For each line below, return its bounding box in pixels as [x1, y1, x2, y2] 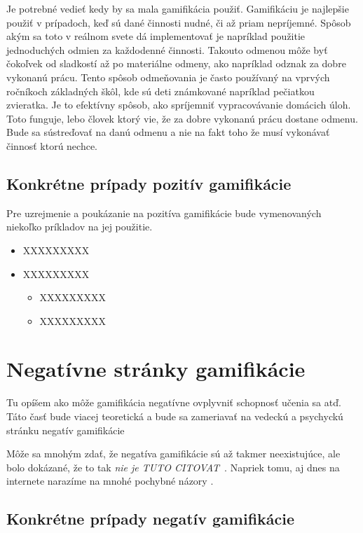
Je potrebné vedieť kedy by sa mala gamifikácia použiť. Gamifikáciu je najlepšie [6, 1, 349, 15]
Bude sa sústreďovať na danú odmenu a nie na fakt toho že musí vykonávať [6, 125, 330, 139]
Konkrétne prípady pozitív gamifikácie [6, 172, 292, 194]
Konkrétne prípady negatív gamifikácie [6, 508, 295, 529]
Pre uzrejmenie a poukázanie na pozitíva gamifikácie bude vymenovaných [6, 205, 322, 220]
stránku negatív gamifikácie [6, 422, 125, 437]
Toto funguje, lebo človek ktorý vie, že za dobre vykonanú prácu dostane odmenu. [6, 111, 358, 125]
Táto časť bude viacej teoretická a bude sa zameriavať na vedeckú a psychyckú [6, 409, 343, 424]
